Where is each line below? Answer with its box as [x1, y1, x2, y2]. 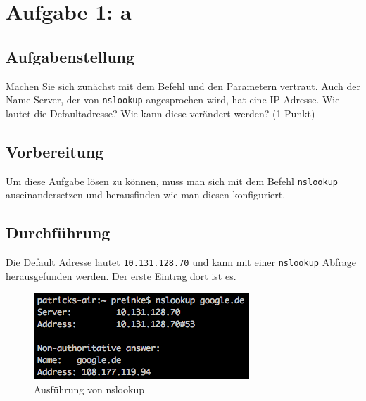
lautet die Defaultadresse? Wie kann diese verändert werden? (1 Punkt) [6, 106, 315, 120]
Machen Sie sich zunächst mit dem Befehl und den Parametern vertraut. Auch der [6, 78, 360, 93]
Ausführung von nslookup [34, 381, 144, 396]
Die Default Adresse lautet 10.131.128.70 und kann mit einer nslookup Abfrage [6, 255, 356, 269]
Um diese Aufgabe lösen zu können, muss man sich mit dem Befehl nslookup [6, 173, 338, 188]
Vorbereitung [6, 140, 104, 162]
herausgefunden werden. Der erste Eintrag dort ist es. [6, 268, 236, 283]
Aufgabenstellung [6, 45, 135, 67]
